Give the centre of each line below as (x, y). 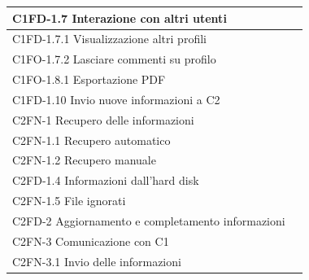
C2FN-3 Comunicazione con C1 (91, 241)
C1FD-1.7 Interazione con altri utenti (120, 17)
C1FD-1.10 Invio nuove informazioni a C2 (116, 99)
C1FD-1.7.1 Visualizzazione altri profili (109, 39)
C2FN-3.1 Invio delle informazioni (97, 261)
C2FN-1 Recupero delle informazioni (103, 119)
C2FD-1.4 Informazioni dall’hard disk (106, 180)
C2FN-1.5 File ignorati (69, 201)
